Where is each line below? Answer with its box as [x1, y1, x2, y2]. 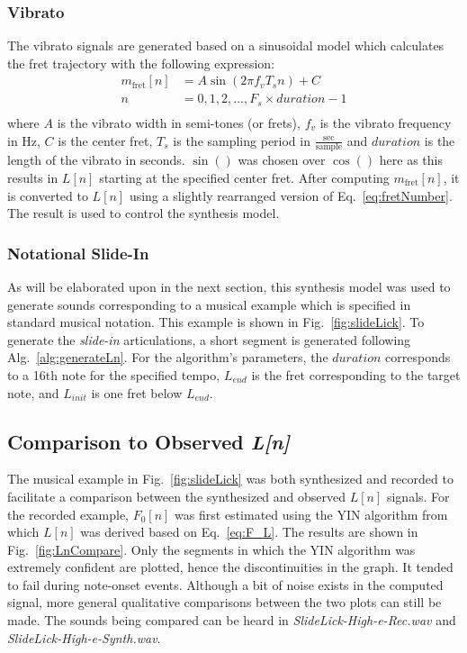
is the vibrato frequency [319, 113, 452, 132]
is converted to [7, 186, 88, 204]
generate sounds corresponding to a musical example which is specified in [7, 295, 411, 313]
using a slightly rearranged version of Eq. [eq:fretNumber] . [129, 186, 453, 204]
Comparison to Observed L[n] [7, 427, 291, 455]
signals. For [386, 486, 450, 505]
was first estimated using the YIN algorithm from [175, 504, 448, 523]
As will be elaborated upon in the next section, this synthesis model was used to [7, 277, 451, 295]
